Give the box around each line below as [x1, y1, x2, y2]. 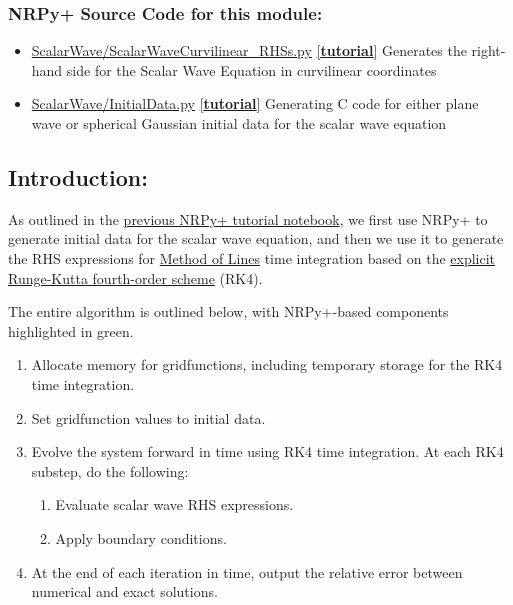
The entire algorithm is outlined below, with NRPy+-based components [8, 301, 449, 322]
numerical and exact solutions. [31, 581, 218, 602]
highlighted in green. [8, 320, 134, 341]
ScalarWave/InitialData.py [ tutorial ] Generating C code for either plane [31, 93, 479, 114]
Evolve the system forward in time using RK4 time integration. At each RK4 [31, 441, 504, 462]
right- [471, 40, 506, 61]
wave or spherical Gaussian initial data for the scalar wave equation [31, 113, 447, 133]
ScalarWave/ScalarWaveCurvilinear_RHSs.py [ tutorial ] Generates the [31, 40, 467, 61]
